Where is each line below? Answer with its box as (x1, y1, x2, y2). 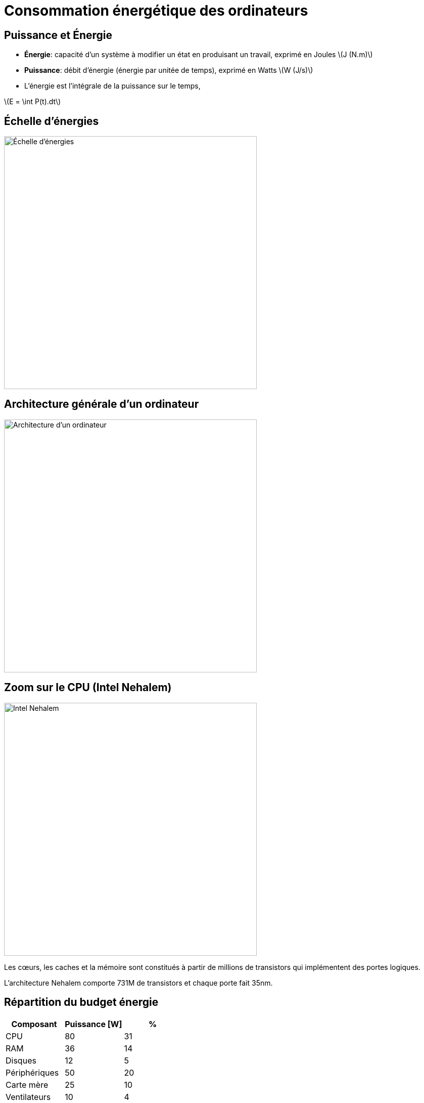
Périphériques (6, 1067, 59, 1078)
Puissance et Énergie (4, 28, 113, 41)
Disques (6, 1055, 36, 1066)
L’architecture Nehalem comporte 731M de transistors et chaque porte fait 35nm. (4, 978, 273, 987)
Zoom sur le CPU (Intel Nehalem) (4, 681, 172, 694)
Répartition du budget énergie (4, 996, 159, 1009)
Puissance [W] (65, 1019, 122, 1029)
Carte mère (6, 1079, 49, 1090)
